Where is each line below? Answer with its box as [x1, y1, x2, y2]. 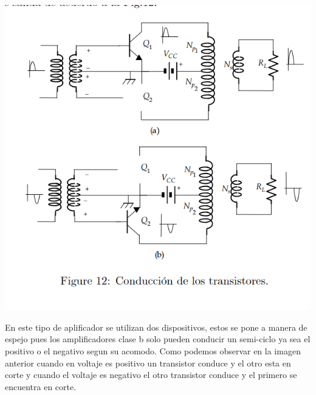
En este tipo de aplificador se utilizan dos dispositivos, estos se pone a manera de [5, 320, 307, 333]
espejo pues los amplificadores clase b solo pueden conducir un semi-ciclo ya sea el [5, 333, 311, 345]
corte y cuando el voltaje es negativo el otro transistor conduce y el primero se [5, 368, 297, 381]
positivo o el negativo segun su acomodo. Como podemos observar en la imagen [5, 344, 301, 357]
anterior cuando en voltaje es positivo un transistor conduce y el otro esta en [5, 356, 291, 369]
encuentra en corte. [5, 380, 77, 393]
